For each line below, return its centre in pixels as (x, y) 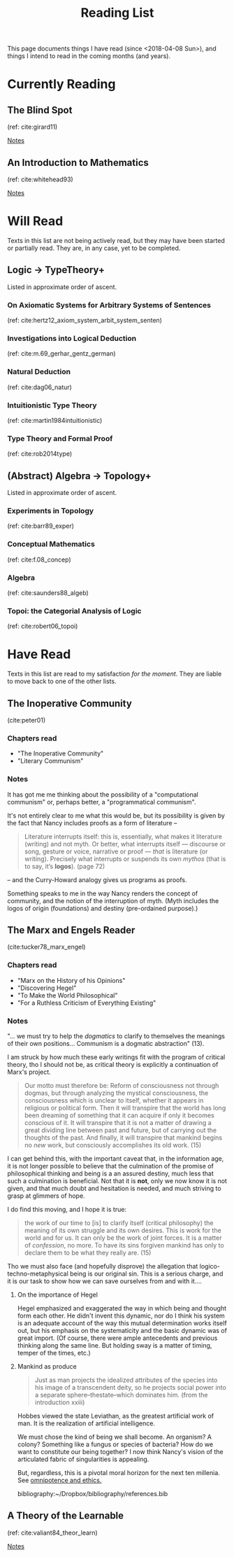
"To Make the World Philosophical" (67, 995)
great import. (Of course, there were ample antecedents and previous (117, 1338)
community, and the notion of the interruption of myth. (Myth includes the (113, 900)
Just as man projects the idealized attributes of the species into (126, 1380)
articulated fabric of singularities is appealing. (83, 1459)
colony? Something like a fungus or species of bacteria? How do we (115, 1444)
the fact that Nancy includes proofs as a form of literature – (92, 823)
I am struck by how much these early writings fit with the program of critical (116, 1057)
